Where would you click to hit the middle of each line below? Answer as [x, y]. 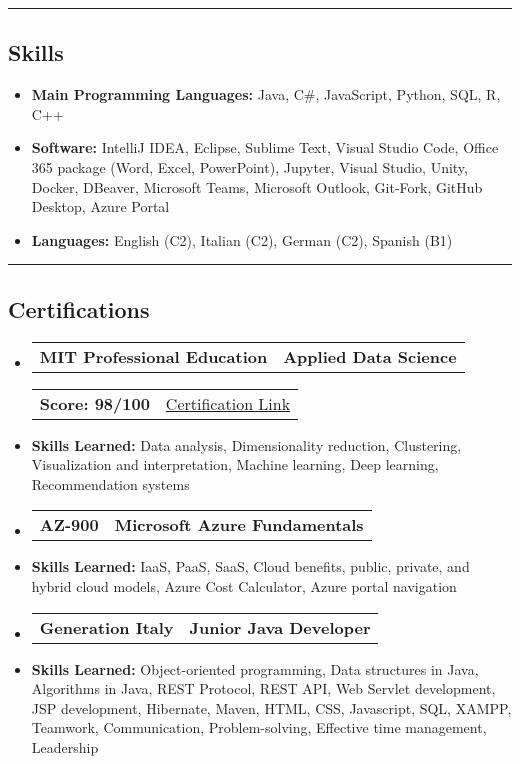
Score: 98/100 [94, 403]
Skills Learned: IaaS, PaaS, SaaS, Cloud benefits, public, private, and [250, 566]
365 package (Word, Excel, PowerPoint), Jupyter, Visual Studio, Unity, [249, 166]
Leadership [65, 746]
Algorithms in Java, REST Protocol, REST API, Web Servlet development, [263, 688]
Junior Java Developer [280, 627]
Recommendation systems [110, 483]
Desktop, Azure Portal [100, 206]
